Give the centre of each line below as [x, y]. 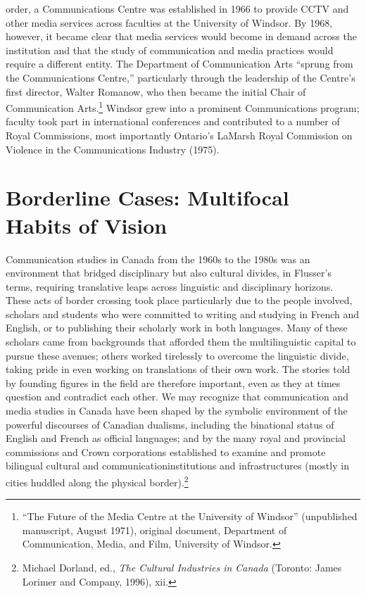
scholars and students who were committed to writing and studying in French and [183, 314]
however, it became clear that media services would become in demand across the [181, 36]
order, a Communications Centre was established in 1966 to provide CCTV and [177, 8]
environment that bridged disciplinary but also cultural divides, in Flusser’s [169, 273]
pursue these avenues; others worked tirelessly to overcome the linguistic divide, [177, 355]
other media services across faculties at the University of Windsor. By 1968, [169, 22]
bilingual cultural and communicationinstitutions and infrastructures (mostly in [177, 466]
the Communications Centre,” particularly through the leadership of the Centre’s [181, 77]
